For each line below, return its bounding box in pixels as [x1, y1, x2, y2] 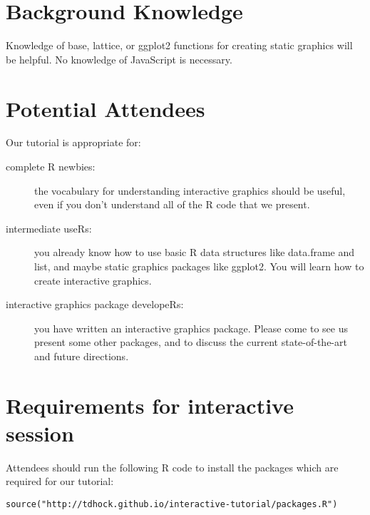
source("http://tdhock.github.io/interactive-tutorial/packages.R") [6, 499, 338, 510]
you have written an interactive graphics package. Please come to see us [34, 320, 348, 335]
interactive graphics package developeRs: [6, 297, 184, 312]
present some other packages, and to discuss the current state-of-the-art [34, 335, 347, 350]
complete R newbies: [6, 159, 96, 174]
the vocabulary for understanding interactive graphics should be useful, [34, 183, 346, 198]
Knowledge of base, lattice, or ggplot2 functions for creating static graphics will [6, 38, 353, 53]
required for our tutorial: [6, 474, 114, 489]
